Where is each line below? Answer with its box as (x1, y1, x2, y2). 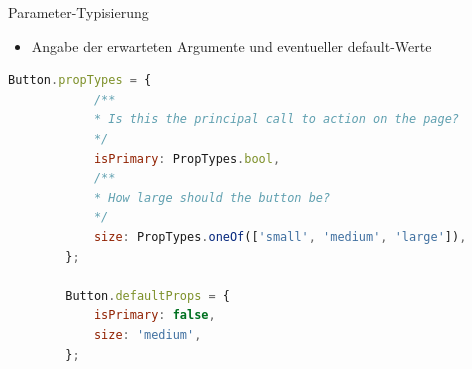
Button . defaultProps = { (65, 288, 230, 303)
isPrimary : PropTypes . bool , (93, 151, 281, 166)
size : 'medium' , (93, 327, 202, 342)
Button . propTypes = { (8, 73, 152, 88)
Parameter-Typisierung (8, 2, 149, 22)
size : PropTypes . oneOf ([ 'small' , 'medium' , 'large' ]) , (93, 229, 467, 244)
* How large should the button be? (93, 190, 331, 205)
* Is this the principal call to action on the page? (93, 112, 460, 127)
